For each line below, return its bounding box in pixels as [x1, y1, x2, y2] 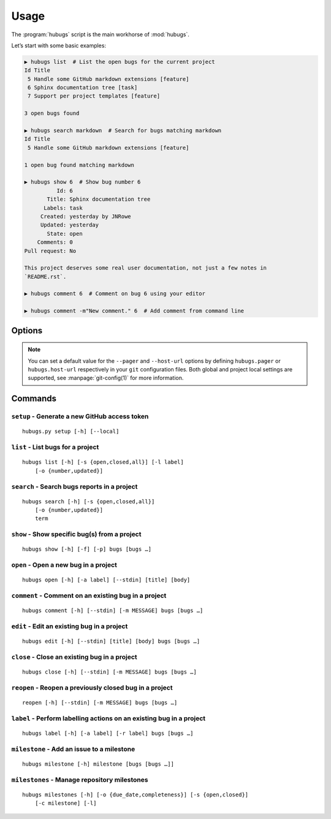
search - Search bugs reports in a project [11, 482, 138, 491]
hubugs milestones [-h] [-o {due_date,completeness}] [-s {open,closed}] [22, 791, 249, 798]
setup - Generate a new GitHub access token [11, 412, 149, 421]
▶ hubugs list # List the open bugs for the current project [24, 58, 215, 65]
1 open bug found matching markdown [24, 161, 135, 168]
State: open [47, 230, 83, 237]
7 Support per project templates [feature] [28, 93, 161, 99]
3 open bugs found [24, 110, 80, 117]
